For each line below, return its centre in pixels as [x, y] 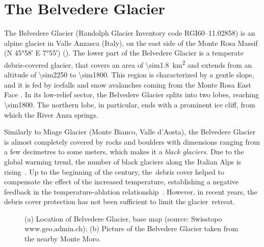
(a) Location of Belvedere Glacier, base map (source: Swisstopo [123, 218]
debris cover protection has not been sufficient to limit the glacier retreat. [120, 201]
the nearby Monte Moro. [63, 239]
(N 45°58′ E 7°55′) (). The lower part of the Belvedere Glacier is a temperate [124, 53]
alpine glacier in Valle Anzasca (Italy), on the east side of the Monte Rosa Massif [131, 43]
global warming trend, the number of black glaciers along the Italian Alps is [123, 161]
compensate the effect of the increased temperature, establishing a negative [122, 182]
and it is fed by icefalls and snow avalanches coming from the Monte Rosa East [128, 84]
